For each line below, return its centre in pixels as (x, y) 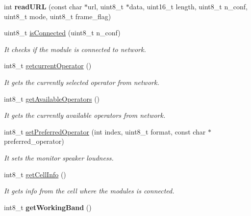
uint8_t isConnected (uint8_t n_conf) (62, 33)
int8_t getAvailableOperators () (52, 98)
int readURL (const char (43, 6)
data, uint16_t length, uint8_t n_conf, (188, 6)
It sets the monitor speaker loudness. (59, 157)
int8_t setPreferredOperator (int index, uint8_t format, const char (105, 131)
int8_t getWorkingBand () (48, 207)
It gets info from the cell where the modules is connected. (89, 191)
